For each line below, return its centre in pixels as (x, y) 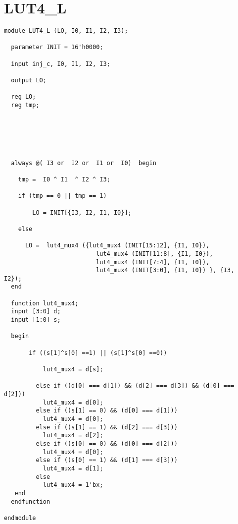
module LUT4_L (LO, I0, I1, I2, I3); (66, 31)
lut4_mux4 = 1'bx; (73, 485)
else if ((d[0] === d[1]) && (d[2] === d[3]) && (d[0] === (135, 386)
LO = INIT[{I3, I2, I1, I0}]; (82, 212)
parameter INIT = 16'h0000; (57, 47)
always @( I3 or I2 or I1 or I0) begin (84, 163)
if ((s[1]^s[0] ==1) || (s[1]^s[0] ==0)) (98, 353)
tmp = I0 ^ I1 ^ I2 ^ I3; (64, 179)
